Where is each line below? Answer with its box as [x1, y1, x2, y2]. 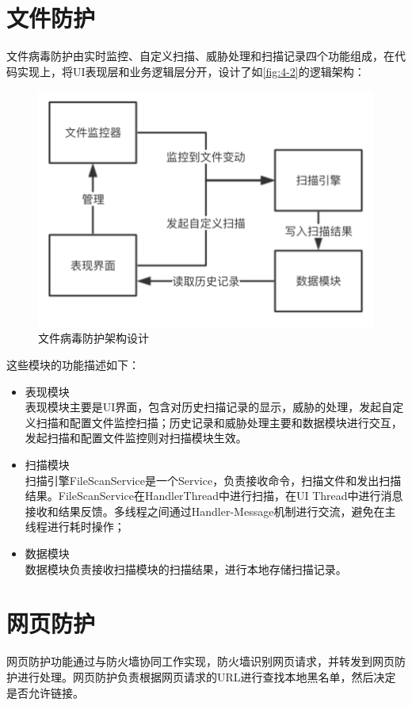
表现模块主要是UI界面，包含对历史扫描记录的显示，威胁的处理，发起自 [25, 399, 393, 415]
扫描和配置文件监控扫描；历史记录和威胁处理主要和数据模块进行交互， [36, 414, 402, 430]
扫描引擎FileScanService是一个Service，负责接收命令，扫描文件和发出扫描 [25, 471, 402, 488]
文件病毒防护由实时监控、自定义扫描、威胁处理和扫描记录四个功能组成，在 [6, 48, 395, 64]
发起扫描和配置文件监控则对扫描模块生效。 [25, 429, 247, 446]
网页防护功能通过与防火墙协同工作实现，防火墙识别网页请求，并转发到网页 [6, 653, 395, 670]
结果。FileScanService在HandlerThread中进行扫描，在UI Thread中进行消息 [25, 487, 403, 504]
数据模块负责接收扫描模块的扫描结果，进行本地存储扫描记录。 [25, 560, 347, 577]
